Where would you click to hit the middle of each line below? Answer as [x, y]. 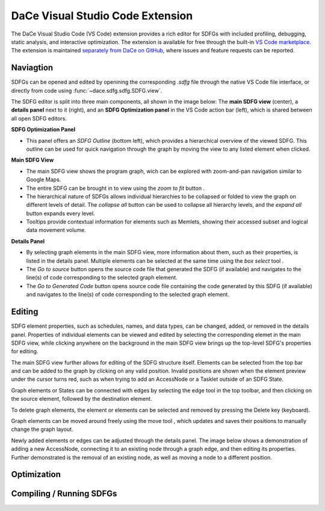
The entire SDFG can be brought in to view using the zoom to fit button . [115, 188]
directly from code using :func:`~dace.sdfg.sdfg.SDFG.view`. [87, 90]
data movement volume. [56, 230]
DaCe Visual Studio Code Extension [102, 16]
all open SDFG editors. [39, 118]
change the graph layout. [42, 429]
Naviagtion [32, 68]
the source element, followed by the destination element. [82, 399]
